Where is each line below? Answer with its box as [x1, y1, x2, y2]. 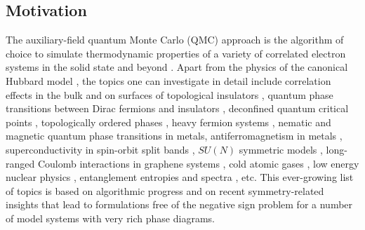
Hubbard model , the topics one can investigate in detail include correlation [6, 73, 331, 88]
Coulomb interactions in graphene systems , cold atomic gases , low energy [37, 156, 359, 170]
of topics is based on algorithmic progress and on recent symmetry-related [6, 183, 324, 198]
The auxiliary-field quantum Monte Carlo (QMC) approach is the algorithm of [6, 32, 344, 47]
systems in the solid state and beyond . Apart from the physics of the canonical [6, 60, 348, 74]
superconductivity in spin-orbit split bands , [6, 142, 195, 156]
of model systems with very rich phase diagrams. [6, 210, 215, 225]
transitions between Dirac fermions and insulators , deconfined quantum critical [6, 101, 349, 116]
